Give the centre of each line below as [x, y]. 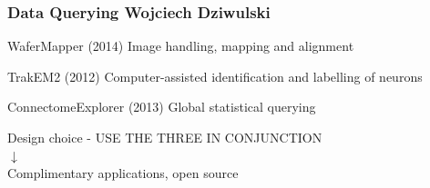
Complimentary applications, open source [123, 173]
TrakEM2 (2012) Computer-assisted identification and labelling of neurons [215, 76]
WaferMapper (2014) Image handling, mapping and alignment [181, 46]
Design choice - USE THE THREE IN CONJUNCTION [165, 137]
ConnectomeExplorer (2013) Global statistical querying [162, 107]
